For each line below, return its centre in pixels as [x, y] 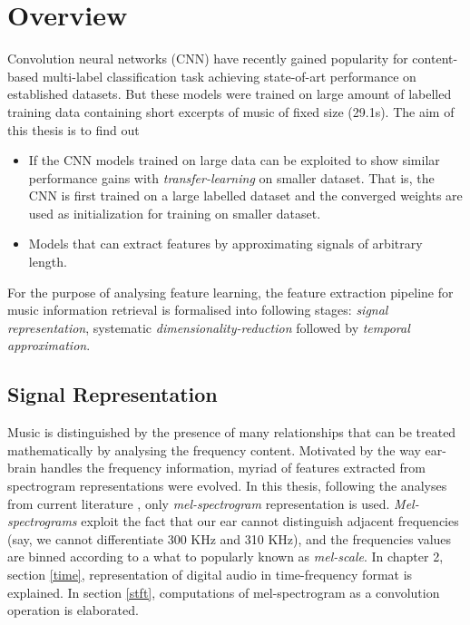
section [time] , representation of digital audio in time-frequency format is [210, 574]
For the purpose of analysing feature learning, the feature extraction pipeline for [230, 292]
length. [48, 262]
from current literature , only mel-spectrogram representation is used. [199, 503]
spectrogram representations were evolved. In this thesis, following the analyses [227, 486]
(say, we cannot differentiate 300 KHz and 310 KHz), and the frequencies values [230, 538]
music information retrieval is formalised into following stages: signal [198, 310]
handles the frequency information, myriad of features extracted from [233, 468]
